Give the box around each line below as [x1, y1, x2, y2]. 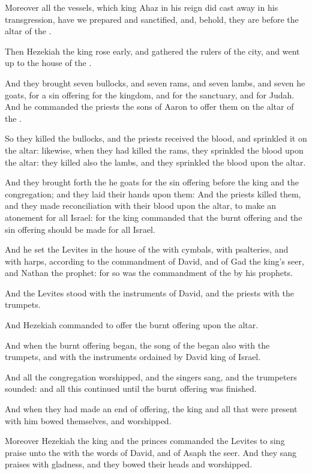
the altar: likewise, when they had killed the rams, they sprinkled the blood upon [5, 143, 304, 156]
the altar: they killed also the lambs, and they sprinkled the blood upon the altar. [5, 155, 306, 168]
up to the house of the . [5, 56, 92, 69]
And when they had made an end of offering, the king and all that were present [5, 403, 298, 415]
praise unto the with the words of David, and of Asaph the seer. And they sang [5, 446, 297, 458]
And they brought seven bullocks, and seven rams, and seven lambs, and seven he [5, 76, 305, 89]
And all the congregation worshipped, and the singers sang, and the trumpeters [5, 370, 297, 383]
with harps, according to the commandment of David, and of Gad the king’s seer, [5, 254, 304, 267]
